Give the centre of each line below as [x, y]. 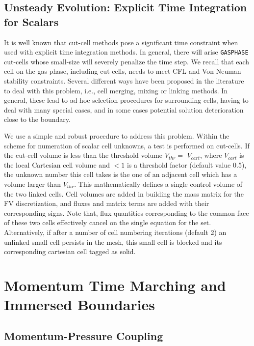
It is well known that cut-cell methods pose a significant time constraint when [121, 42]
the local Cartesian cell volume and [57, 164]
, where [211, 155]
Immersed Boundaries [79, 304]
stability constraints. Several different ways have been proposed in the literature [124, 81]
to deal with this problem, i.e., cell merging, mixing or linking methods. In [116, 90]
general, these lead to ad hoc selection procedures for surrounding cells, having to [126, 100]
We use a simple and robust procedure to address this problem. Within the [117, 136]
